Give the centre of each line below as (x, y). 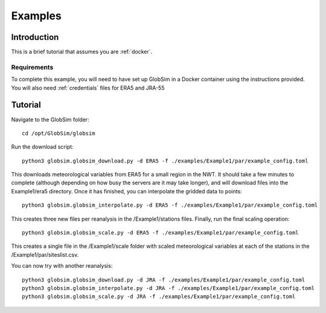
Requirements (32, 67)
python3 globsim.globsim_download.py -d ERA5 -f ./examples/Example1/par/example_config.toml (165, 161)
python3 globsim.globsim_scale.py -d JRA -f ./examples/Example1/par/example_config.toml (159, 297)
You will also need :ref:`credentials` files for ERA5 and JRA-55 (88, 88)
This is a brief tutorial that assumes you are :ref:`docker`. (82, 52)
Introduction (35, 37)
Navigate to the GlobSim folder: (50, 119)
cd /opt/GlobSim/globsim (59, 133)
